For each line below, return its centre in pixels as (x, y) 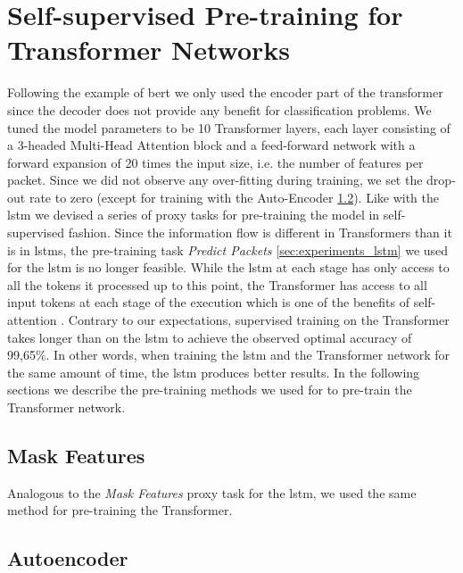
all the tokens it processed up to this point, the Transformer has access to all (217, 284)
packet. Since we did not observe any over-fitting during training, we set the (215, 180)
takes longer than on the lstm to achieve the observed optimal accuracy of (210, 337)
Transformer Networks (149, 50)
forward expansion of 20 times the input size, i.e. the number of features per (215, 162)
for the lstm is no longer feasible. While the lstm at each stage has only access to (228, 267)
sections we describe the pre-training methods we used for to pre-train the (210, 390)
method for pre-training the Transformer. (120, 510)
